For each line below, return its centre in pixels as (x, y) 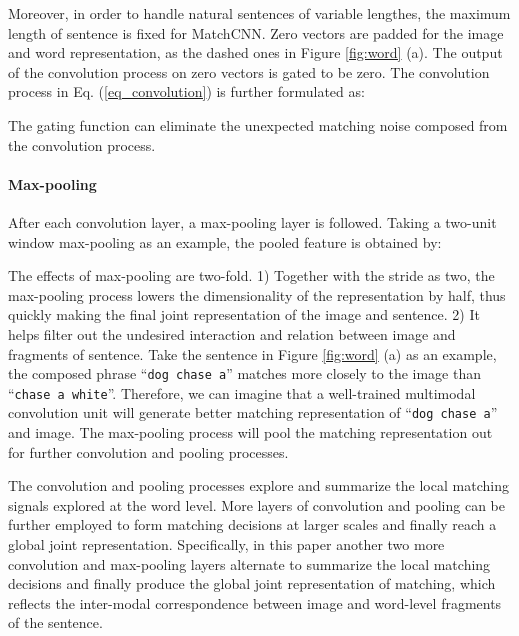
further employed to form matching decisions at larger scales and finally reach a (252, 524)
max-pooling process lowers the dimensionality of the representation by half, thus (257, 294)
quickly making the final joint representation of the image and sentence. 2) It (244, 314)
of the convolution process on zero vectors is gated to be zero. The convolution (249, 71)
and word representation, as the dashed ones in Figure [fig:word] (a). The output (255, 52)
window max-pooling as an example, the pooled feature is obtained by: (225, 241)
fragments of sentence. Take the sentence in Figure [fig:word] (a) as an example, (252, 353)
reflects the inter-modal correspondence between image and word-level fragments (255, 602)
